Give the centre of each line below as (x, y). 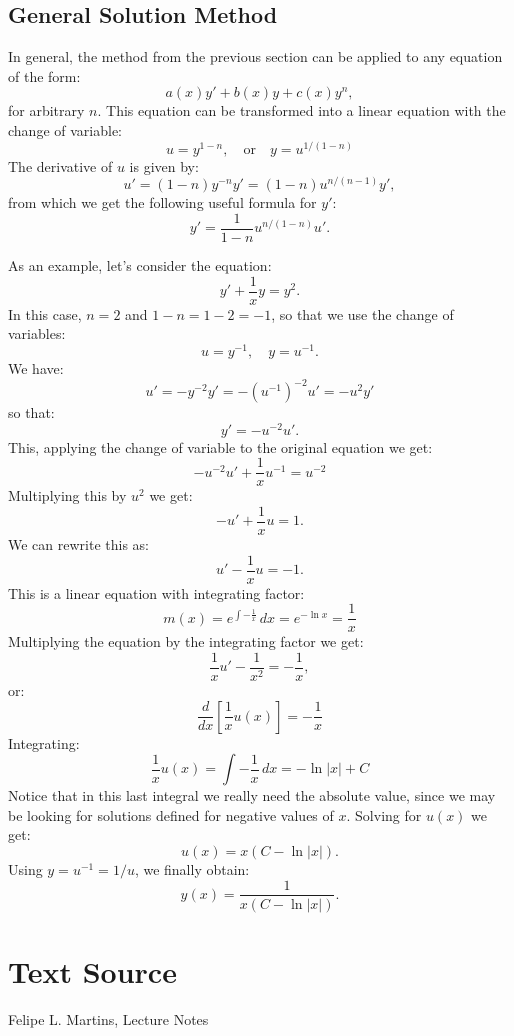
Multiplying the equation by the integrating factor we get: (186, 641)
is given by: (164, 165)
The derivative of (60, 165)
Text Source (92, 970)
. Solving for (384, 814)
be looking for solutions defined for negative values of (171, 814)
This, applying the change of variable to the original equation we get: (220, 446)
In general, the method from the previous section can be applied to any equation (255, 56)
